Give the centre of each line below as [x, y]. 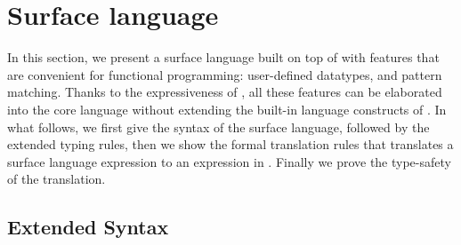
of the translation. [57, 179]
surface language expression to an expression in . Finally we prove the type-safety [229, 161]
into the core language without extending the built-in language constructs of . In [227, 109]
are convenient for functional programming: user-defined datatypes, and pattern [225, 74]
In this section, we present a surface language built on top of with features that [223, 57]
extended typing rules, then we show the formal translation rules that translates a [230, 144]
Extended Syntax [88, 227]
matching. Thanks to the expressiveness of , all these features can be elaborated [225, 92]
